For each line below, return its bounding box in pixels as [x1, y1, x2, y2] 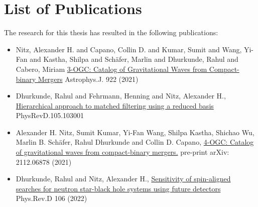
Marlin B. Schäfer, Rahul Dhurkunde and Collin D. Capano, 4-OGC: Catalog [16, 137, 254, 147]
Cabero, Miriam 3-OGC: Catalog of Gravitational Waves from [16, 63, 207, 74]
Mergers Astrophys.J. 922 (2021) [38, 73, 139, 84]
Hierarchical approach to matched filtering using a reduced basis [16, 100, 214, 111]
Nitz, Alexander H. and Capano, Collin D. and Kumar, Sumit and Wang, [16, 44, 242, 54]
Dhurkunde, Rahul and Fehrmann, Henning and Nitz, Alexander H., [16, 90, 226, 101]
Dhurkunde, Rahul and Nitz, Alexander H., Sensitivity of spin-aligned [16, 173, 231, 184]
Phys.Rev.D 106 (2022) [16, 193, 87, 203]
